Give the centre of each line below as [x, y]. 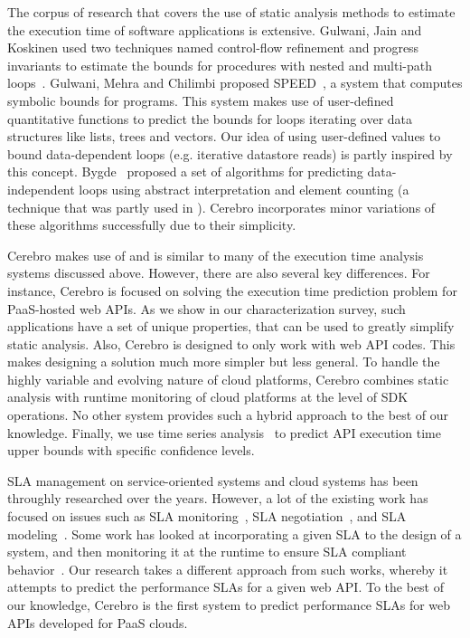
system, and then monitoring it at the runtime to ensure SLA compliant [207, 552]
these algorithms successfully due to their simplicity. [152, 225]
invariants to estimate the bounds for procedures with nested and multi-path [220, 65]
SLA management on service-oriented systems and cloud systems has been [213, 480]
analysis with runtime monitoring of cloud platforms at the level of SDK [208, 397]
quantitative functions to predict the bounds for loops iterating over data [210, 118]
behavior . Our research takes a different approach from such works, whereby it [228, 569]
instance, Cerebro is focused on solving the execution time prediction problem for [232, 290]
